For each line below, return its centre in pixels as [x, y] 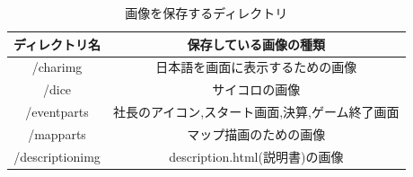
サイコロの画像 [256, 89]
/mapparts [57, 133]
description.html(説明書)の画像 [256, 156]
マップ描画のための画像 [256, 133]
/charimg [57, 67]
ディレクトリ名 [57, 44]
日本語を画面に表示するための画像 [256, 67]
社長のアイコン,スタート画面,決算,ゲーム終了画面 [256, 112]
